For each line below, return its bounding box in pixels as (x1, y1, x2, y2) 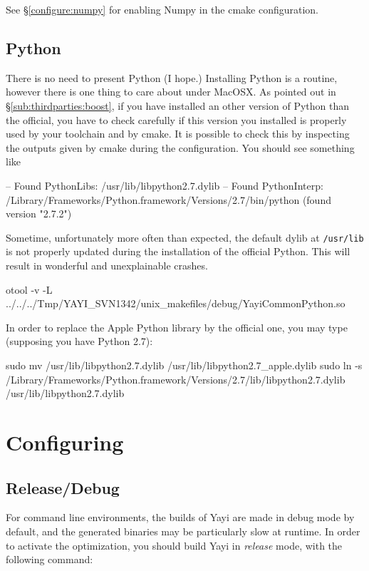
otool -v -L (6, 282, 53, 297)
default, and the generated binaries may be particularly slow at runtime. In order (6, 523, 360, 538)
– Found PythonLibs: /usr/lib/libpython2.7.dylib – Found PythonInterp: (6, 178, 323, 192)
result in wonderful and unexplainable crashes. (6, 257, 208, 272)
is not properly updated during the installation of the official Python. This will (6, 244, 350, 259)
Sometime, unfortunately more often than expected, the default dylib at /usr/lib (6, 230, 364, 245)
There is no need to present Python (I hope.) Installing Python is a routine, (6, 70, 338, 85)
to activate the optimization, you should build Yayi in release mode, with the (6, 537, 343, 552)
